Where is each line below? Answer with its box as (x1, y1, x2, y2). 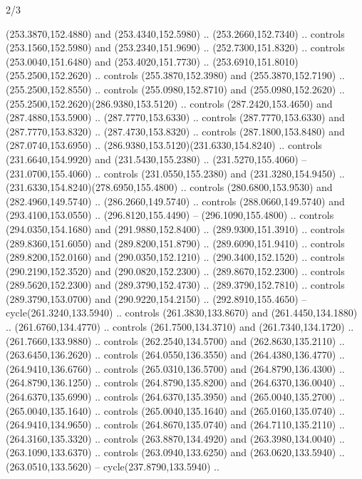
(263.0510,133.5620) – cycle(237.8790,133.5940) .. (6, 459, 219, 473)
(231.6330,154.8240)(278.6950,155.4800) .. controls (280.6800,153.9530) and (6, 180, 333, 195)
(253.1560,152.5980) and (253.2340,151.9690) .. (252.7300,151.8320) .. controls (6, 40, 345, 55)
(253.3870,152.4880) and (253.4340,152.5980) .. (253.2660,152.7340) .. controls (6, 26, 345, 41)
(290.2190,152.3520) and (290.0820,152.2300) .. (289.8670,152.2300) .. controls (6, 263, 345, 278)
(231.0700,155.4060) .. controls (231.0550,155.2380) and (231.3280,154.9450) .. (6, 165, 345, 180)
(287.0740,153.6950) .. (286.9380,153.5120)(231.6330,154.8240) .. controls (6, 138, 322, 153)
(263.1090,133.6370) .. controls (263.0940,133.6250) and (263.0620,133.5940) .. (6, 445, 345, 460)
